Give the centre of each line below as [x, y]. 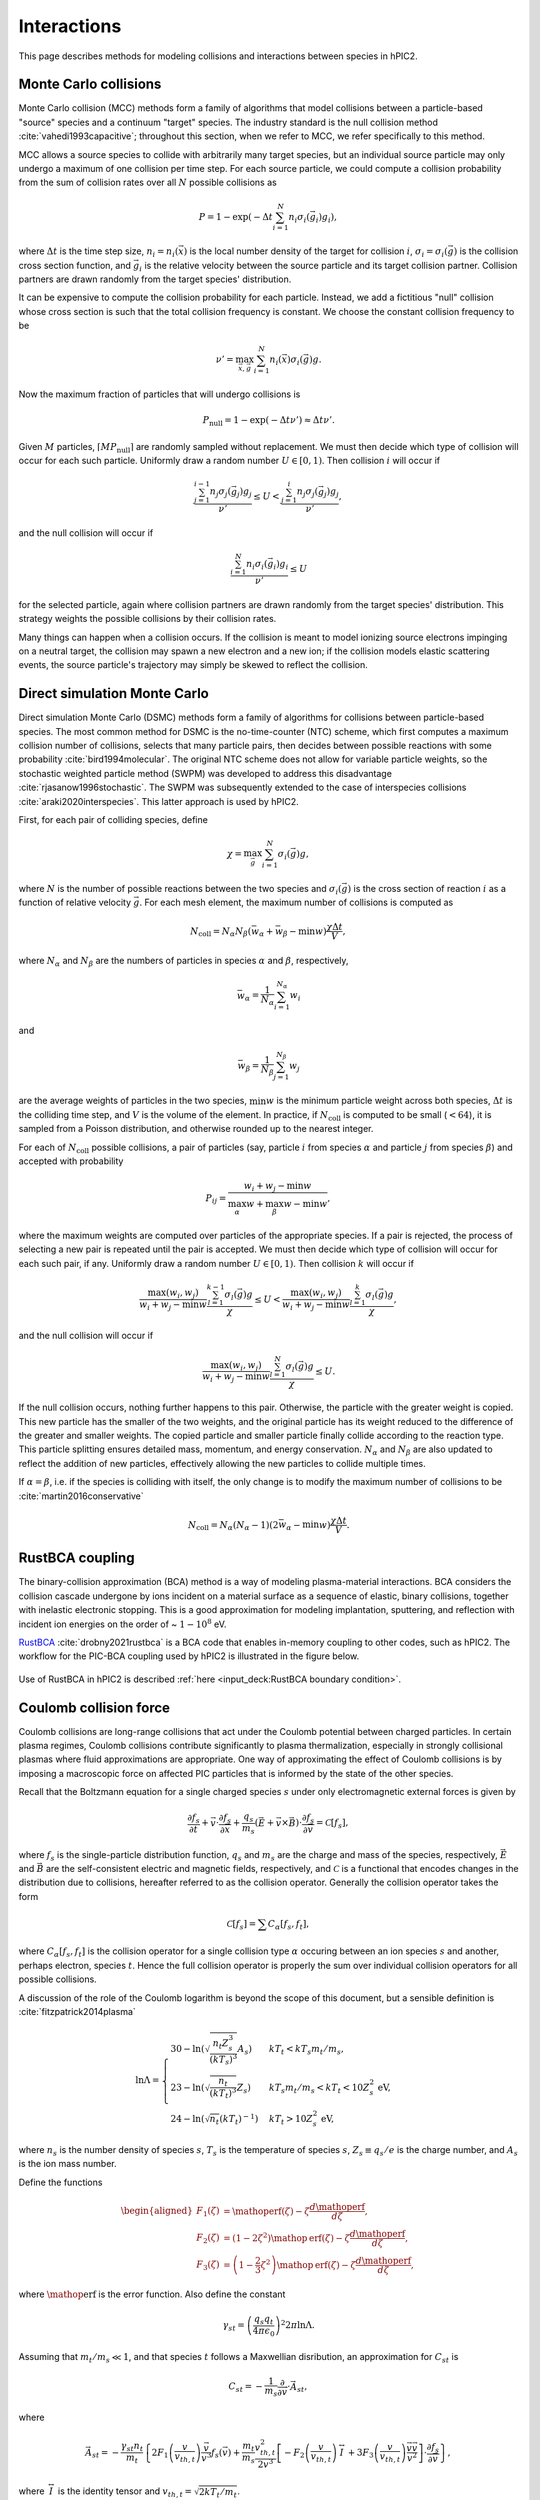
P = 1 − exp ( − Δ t [236, 216]
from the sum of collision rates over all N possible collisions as [147, 182]
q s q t [263, 2320]
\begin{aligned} [157, 2211]
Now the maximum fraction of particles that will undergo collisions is [159, 394]
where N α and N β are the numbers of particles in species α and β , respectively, [183, 962]
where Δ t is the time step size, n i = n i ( [98, 252]
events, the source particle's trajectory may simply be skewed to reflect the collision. [193, 665]
